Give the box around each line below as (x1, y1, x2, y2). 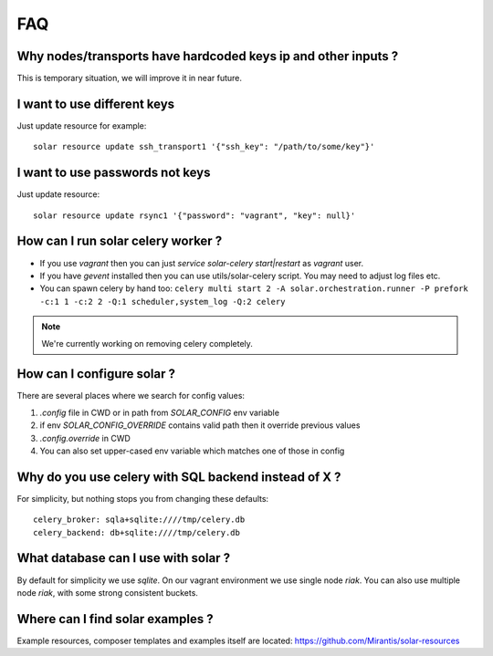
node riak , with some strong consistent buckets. (16, 587, 198, 598)
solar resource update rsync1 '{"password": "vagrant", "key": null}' (33, 210, 356, 221)
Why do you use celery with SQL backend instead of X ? (16, 469, 341, 484)
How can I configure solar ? (16, 366, 175, 382)
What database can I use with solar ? (16, 550, 231, 566)
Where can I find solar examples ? (16, 611, 214, 627)
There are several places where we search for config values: (16, 390, 246, 401)
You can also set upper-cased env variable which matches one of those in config (39, 445, 345, 456)
